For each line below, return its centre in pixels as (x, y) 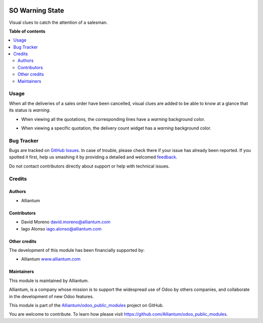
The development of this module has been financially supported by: (77, 250)
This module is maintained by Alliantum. (49, 281)
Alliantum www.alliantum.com (51, 259)
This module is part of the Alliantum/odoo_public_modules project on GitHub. (86, 305)
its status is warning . (30, 110)
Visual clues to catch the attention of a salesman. (58, 22)
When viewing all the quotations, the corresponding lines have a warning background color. (113, 119)
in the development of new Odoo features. (51, 296)
